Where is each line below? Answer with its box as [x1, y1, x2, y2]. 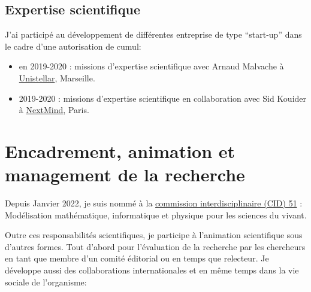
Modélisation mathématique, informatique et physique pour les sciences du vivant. [5, 208, 307, 221]
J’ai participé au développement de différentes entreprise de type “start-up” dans [5, 28, 302, 41]
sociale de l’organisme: [5, 275, 87, 288]
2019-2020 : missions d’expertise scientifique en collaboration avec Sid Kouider [19, 92, 307, 104]
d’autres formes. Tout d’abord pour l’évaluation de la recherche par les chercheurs [5, 240, 306, 253]
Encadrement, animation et [5, 138, 235, 163]
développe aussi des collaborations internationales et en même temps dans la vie [5, 264, 299, 276]
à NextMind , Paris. [19, 104, 89, 116]
